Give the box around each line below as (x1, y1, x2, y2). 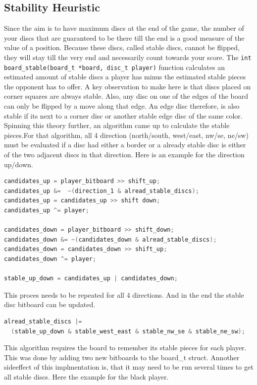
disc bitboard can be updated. (4, 299, 96, 310)
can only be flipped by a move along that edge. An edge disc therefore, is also (4, 101, 240, 111)
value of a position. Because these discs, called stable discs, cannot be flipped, (4, 42, 240, 53)
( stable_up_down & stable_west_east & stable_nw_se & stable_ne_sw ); (11, 327, 245, 335)
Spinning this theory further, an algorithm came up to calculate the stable (4, 120, 230, 130)
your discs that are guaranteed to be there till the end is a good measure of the (4, 32, 245, 43)
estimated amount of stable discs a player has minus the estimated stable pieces (4, 71, 246, 82)
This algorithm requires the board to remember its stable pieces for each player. (4, 342, 247, 353)
